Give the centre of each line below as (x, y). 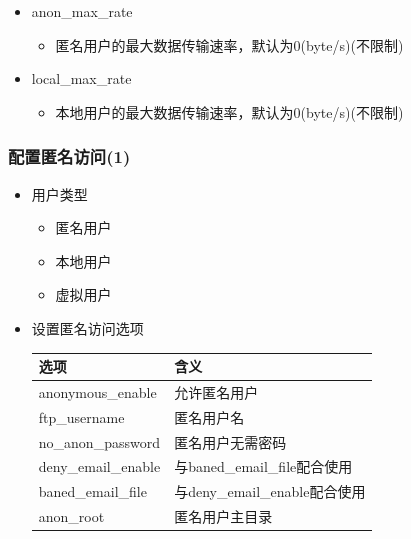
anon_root (71, 516)
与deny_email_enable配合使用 (270, 491)
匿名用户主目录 (223, 516)
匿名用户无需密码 (230, 441)
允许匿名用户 (216, 391)
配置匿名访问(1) (69, 156)
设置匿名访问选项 (87, 327)
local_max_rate (81, 78)
